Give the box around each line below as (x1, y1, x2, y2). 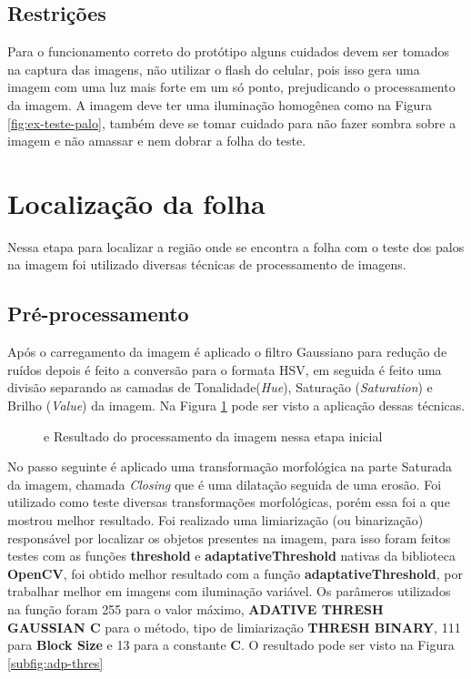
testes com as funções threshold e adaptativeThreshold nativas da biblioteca (7, 546, 456, 565)
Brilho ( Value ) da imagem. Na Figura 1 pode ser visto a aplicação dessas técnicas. (7, 396, 466, 415)
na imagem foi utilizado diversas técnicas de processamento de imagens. (7, 255, 406, 274)
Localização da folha (7, 184, 266, 221)
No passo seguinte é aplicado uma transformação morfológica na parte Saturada (7, 457, 452, 476)
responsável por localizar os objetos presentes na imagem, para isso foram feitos (7, 528, 451, 547)
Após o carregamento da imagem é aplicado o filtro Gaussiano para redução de (7, 342, 447, 361)
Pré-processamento (7, 299, 189, 328)
